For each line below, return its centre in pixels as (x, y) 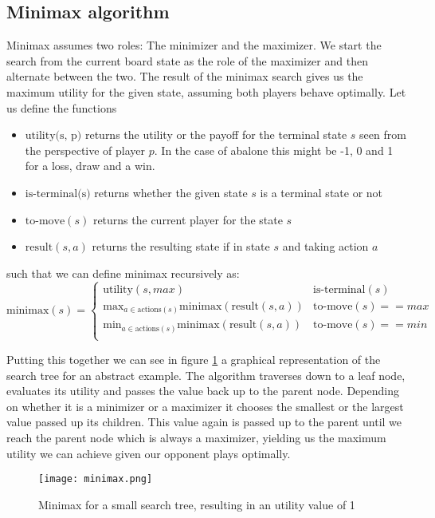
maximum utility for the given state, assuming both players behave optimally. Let (206, 91)
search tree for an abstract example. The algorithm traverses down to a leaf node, (206, 375)
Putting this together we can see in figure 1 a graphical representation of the (194, 359)
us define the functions (62, 107)
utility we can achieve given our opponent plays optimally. (149, 453)
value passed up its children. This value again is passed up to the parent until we (204, 422)
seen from (383, 134)
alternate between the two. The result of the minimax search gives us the (185, 76)
